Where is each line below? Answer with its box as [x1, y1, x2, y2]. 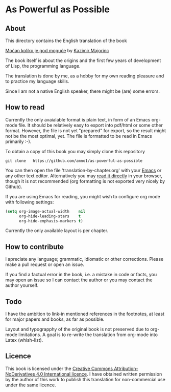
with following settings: [5, 199, 54, 205]
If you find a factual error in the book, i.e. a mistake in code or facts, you [5, 272, 157, 278]
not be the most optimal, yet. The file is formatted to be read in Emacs [5, 133, 152, 139]
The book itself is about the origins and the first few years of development [5, 57, 161, 64]
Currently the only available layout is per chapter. [5, 228, 109, 234]
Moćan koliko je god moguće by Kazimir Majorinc [5, 48, 109, 53]
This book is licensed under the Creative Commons [5, 365, 113, 372]
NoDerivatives [5, 370, 35, 377]
